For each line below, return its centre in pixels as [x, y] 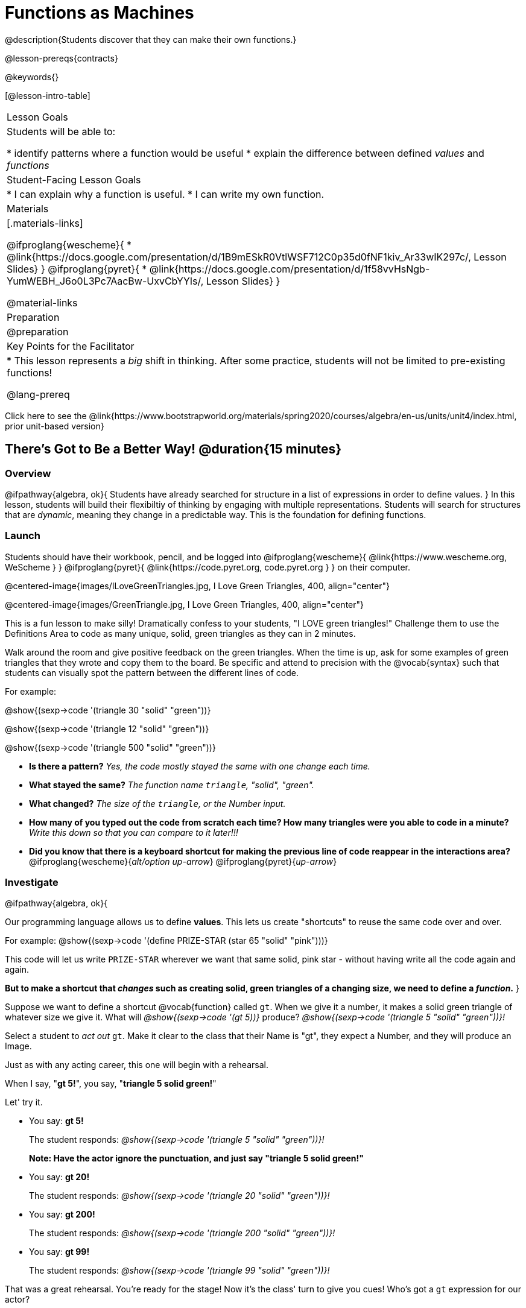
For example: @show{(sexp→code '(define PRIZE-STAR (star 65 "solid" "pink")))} [166, 941]
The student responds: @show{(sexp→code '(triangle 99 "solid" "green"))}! [179, 1271]
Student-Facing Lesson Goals [74, 179]
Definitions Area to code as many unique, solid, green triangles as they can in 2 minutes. [180, 633]
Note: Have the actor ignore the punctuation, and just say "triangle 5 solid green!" [196, 1158]
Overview [28, 473]
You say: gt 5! [56, 1121]
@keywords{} [32, 77]
